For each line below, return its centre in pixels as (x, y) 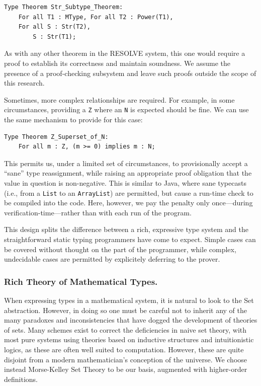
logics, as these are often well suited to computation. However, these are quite (124, 349)
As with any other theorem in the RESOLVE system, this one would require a (125, 53)
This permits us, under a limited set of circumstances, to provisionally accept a (126, 163)
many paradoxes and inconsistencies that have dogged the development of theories (131, 320)
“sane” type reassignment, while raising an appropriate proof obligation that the (128, 173)
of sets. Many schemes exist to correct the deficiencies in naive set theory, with (125, 329)
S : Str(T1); (55, 36)
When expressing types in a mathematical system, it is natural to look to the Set (129, 300)
